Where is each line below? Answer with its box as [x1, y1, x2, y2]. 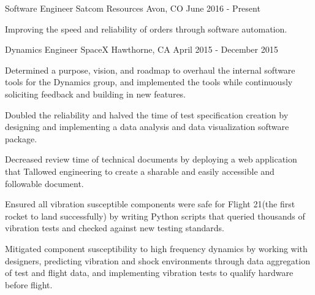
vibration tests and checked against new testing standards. [5, 221, 224, 234]
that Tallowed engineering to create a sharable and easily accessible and [5, 164, 275, 177]
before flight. [5, 278, 53, 291]
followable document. [5, 177, 84, 190]
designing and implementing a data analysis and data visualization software [5, 120, 289, 133]
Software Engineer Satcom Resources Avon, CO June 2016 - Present [5, 2, 260, 14]
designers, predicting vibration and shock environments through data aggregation [5, 254, 310, 267]
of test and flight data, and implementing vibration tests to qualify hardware [5, 266, 294, 279]
